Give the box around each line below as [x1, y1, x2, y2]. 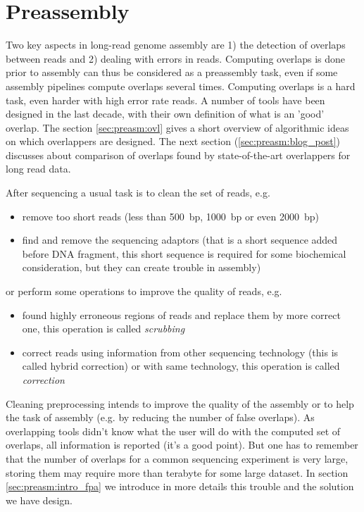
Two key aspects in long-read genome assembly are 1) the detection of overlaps [6, 37, 346, 52]
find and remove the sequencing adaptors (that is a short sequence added [22, 232, 338, 247]
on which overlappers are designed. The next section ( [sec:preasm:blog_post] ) [6, 134, 341, 149]
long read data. [6, 161, 71, 176]
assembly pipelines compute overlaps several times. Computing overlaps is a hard [6, 78, 356, 93]
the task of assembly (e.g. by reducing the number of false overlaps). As [6, 410, 315, 425]
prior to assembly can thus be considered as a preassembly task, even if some [6, 65, 338, 80]
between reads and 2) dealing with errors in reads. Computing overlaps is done [6, 51, 346, 65]
